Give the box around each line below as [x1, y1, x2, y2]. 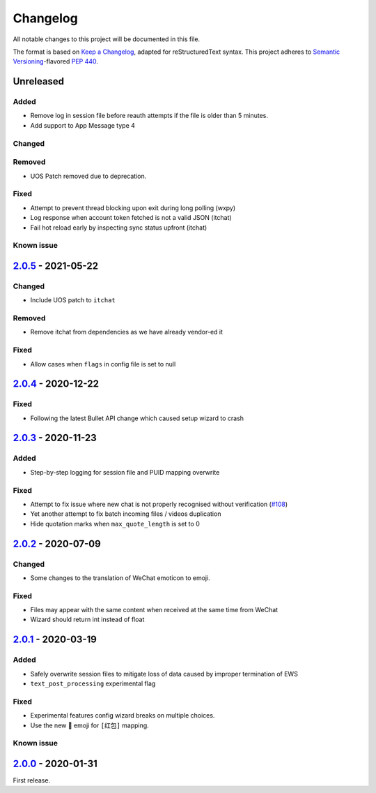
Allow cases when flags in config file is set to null [30, 360, 176, 368]
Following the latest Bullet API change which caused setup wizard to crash [30, 414, 244, 422]
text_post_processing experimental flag [30, 679, 156, 688]
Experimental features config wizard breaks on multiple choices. [30, 711, 215, 720]
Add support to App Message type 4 [30, 121, 136, 129]
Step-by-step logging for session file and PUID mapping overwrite [30, 468, 220, 476]
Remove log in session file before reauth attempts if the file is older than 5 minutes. [30, 112, 268, 120]
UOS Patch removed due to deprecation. [30, 172, 147, 180]
